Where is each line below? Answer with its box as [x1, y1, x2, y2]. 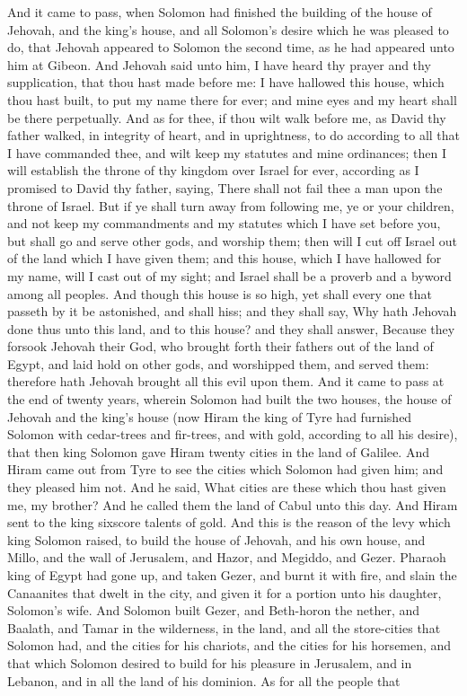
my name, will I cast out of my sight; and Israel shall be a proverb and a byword [7, 266, 452, 285]
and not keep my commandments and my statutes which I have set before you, [7, 214, 441, 233]
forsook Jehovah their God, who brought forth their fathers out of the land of [7, 337, 434, 356]
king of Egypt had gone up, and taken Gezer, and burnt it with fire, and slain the [7, 566, 457, 584]
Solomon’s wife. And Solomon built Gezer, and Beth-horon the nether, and [7, 601, 420, 620]
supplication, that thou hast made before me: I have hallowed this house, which [7, 73, 445, 92]
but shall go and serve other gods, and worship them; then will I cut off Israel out [7, 231, 458, 250]
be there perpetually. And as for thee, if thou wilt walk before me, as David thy [7, 108, 446, 127]
